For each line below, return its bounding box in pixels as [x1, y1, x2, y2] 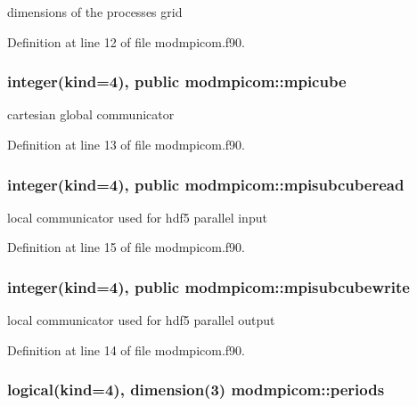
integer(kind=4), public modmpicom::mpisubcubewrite [7, 275, 410, 297]
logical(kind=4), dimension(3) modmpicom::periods [7, 378, 385, 401]
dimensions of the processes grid [7, 3, 183, 20]
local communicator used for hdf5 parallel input [7, 207, 267, 226]
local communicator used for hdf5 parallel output [7, 311, 275, 329]
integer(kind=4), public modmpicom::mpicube [7, 70, 347, 93]
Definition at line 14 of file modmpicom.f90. [7, 340, 245, 359]
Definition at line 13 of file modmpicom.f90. [7, 135, 245, 153]
